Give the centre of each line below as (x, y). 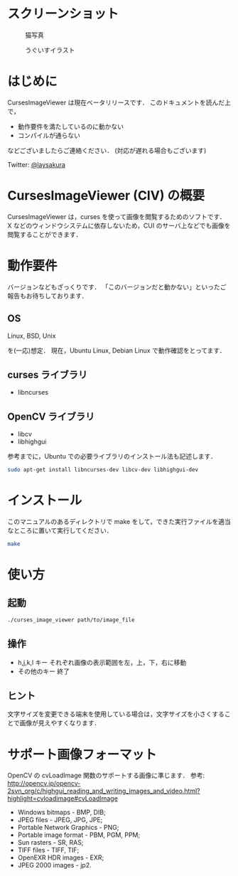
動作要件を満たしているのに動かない (71, 126)
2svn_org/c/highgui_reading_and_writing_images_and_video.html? (104, 791)
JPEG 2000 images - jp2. (55, 865)
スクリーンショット (63, 14)
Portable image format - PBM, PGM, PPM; (79, 835)
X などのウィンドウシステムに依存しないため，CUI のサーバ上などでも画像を (119, 225)
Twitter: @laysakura (37, 164)
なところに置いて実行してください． (60, 530)
